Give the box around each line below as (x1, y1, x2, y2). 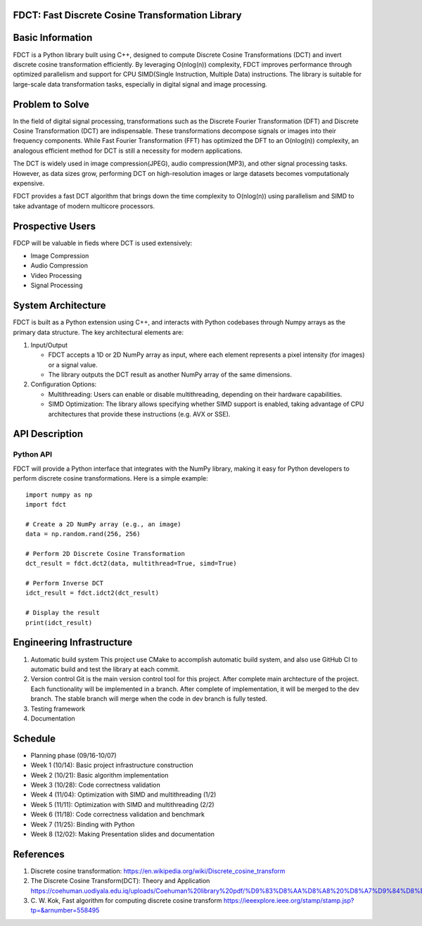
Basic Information (13, 32, 93, 44)
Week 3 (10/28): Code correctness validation (30, 780, 161, 789)
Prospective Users (13, 220, 96, 232)
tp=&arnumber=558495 (30, 906, 100, 915)
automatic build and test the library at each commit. (30, 665, 180, 673)
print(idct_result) (25, 619, 93, 626)
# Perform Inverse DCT (25, 579, 104, 588)
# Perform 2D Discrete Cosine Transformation (25, 550, 186, 557)
